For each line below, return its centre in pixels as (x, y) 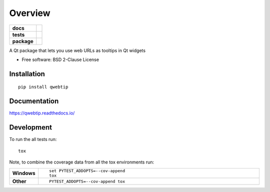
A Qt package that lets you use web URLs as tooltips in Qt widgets (77, 50)
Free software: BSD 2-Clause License (60, 59)
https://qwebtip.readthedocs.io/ (42, 113)
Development (31, 127)
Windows (24, 173)
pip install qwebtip (43, 87)
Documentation (34, 101)
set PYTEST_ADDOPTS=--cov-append (87, 171)
